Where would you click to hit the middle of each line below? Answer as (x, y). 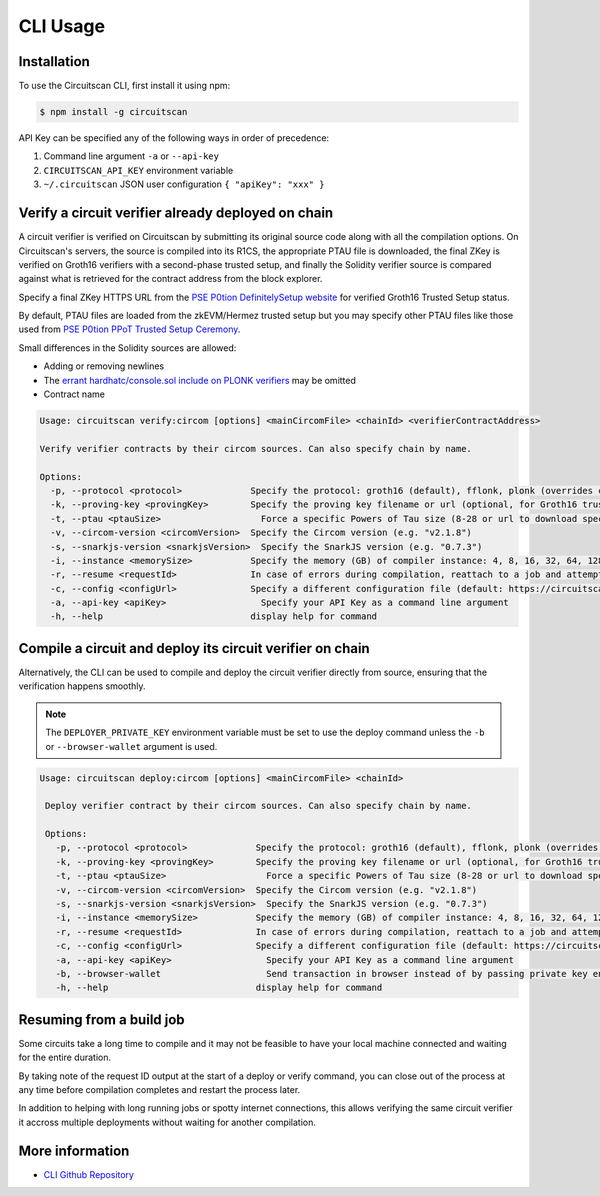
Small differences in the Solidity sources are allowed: (127, 347)
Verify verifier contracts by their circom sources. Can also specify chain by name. (255, 448)
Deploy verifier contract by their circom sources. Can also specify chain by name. (258, 806)
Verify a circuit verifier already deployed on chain (176, 213)
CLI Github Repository (89, 1174)
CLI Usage (61, 26)
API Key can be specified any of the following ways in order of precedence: (174, 138)
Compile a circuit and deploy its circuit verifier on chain (194, 648)
